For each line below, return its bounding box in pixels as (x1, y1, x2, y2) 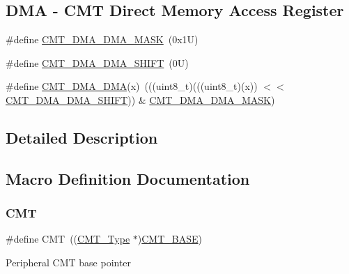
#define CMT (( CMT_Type (6, 231, 130, 246)
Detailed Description (6, 126, 158, 148)
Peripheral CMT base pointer (6, 254, 132, 269)
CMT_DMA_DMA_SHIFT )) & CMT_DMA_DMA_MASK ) (6, 92, 275, 107)
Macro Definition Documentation (6, 167, 250, 189)
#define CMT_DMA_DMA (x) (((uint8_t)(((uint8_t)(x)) (6, 79, 258, 93)
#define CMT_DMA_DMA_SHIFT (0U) (6, 55, 189, 70)
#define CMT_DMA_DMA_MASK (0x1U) (6, 32, 199, 47)
